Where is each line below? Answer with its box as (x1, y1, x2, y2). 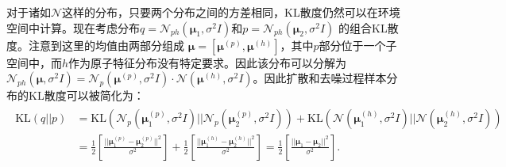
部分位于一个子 (319, 36, 397, 53)
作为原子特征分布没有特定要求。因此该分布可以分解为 (68, 54, 347, 70)
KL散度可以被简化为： (28, 87, 145, 104)
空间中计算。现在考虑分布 (6, 19, 140, 36)
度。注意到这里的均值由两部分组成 (6, 36, 184, 53)
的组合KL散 (338, 19, 399, 36)
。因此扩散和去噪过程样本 (253, 70, 387, 86)
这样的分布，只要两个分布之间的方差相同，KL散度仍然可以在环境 (62, 4, 400, 20)
